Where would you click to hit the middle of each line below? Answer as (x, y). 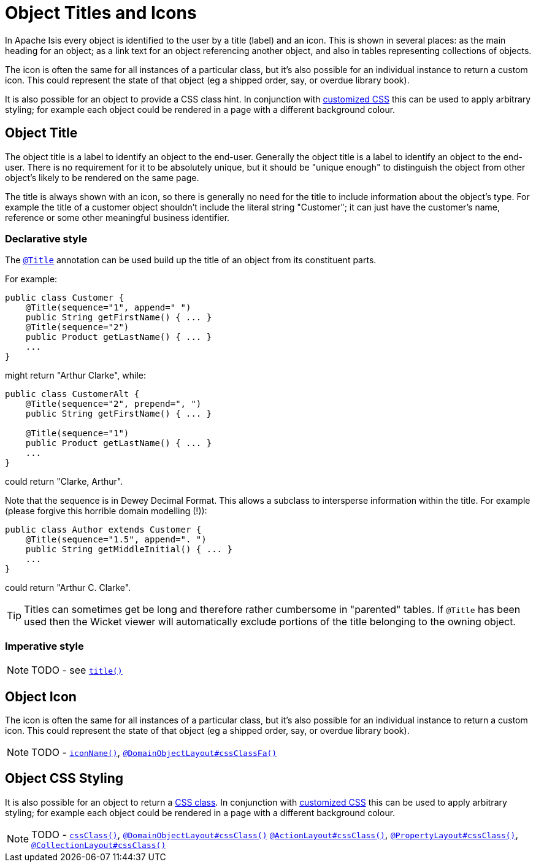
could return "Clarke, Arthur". (64, 482)
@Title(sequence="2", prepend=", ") (113, 404)
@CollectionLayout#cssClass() (99, 845)
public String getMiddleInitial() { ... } (129, 549)
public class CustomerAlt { (72, 394)
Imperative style (44, 646)
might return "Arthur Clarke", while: (76, 376)
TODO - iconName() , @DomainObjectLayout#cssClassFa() (154, 752)
